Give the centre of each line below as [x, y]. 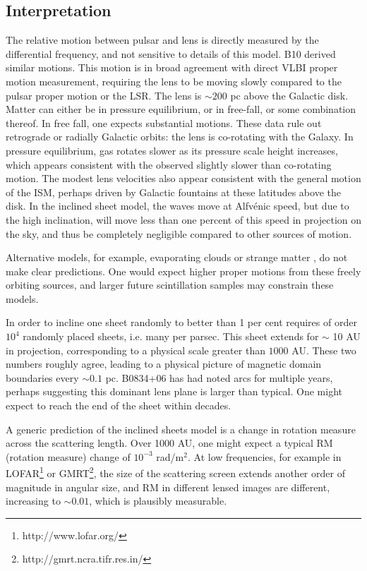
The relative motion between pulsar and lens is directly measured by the [162, 40]
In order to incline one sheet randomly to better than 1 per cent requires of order [181, 322]
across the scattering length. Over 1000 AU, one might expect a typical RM [169, 443]
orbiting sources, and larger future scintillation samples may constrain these [170, 285]
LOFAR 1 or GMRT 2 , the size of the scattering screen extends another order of [175, 472]
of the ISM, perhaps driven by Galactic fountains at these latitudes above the [173, 192]
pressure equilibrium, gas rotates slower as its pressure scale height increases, [172, 150]
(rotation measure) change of [68, 456]
